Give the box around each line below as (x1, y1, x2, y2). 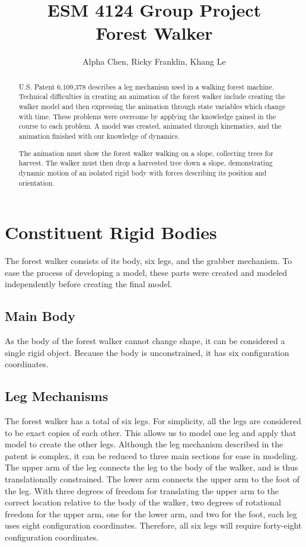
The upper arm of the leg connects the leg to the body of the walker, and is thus (5, 461, 298, 473)
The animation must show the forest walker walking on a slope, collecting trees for (18, 148, 273, 158)
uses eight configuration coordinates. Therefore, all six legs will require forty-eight (5, 519, 302, 532)
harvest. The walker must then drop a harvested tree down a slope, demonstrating (18, 158, 273, 168)
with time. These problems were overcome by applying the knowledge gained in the (18, 111, 276, 121)
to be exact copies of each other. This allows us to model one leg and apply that (5, 426, 297, 438)
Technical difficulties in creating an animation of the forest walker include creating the (18, 91, 285, 101)
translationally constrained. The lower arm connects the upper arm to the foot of (5, 473, 300, 485)
